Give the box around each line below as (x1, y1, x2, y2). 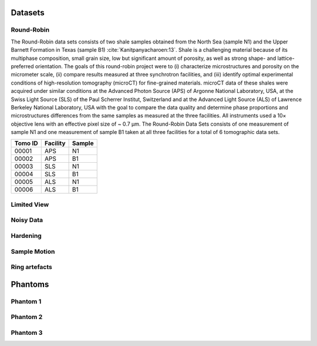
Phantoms (11, 279, 49, 289)
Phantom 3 (11, 328, 43, 337)
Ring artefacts (11, 263, 52, 271)
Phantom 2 (11, 313, 43, 321)
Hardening (11, 231, 42, 240)
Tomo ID (14, 139, 38, 147)
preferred (11, 62, 34, 70)
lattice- (277, 55, 295, 62)
